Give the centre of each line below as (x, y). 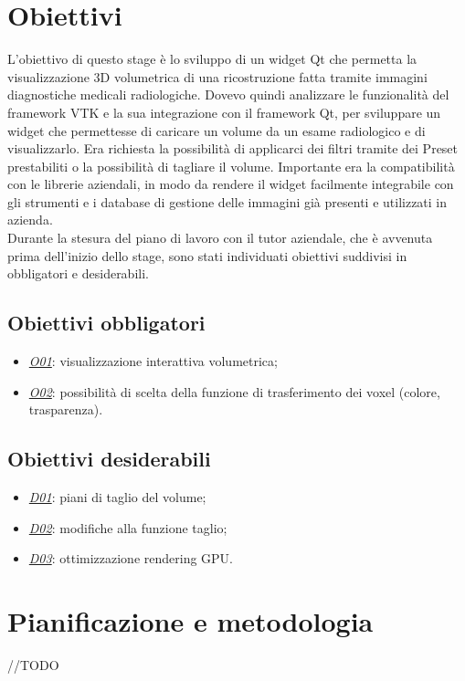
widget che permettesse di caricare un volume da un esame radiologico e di (217, 130)
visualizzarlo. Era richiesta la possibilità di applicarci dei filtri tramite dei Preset (233, 148)
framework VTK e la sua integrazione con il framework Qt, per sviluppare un (224, 112)
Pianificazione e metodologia (190, 621)
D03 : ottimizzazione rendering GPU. (131, 558)
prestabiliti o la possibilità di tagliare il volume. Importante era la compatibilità (231, 166)
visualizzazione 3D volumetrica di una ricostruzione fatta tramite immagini (217, 76)
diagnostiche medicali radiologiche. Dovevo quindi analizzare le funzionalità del (228, 94)
